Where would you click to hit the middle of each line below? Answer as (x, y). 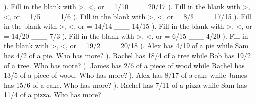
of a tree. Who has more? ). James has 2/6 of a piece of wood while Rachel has (124, 65)
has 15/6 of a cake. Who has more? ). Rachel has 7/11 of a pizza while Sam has (126, 84)
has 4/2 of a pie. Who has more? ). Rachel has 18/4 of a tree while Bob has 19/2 (127, 55)
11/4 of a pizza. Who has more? (53, 94)
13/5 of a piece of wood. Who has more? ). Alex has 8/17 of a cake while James (126, 75)
